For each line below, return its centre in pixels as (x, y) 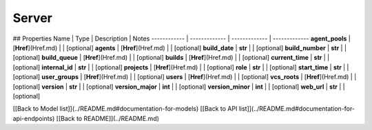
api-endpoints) (34, 118)
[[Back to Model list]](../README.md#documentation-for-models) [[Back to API (125, 109)
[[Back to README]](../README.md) (108, 118)
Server (33, 18)
